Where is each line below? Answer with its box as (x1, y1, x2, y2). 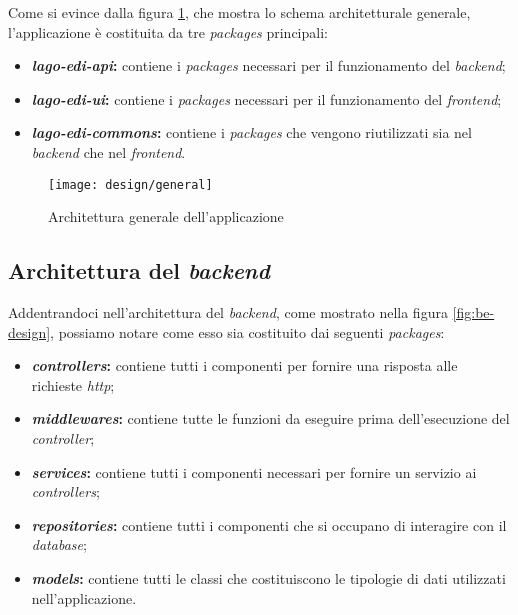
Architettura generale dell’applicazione (48, 206, 284, 227)
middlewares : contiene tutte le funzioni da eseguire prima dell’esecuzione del (31, 408, 510, 429)
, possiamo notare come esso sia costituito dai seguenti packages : (50, 321, 445, 342)
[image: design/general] (48, 177, 213, 192)
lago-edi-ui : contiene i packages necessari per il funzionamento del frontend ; (31, 88, 502, 109)
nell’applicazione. (31, 587, 137, 608)
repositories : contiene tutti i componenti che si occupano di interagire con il (31, 514, 507, 535)
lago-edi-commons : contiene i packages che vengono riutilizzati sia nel (31, 122, 472, 143)
